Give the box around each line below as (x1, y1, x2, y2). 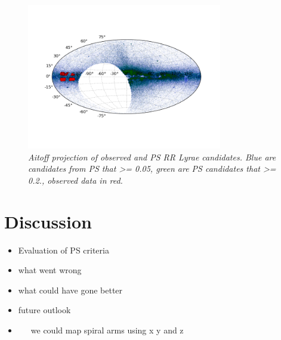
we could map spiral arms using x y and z (30, 324, 184, 336)
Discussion (4, 209, 92, 233)
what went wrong (18, 264, 82, 276)
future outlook (18, 304, 71, 316)
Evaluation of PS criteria (18, 243, 109, 256)
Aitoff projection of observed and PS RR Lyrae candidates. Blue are (28, 150, 276, 163)
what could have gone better (18, 283, 123, 296)
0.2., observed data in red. (28, 174, 123, 186)
